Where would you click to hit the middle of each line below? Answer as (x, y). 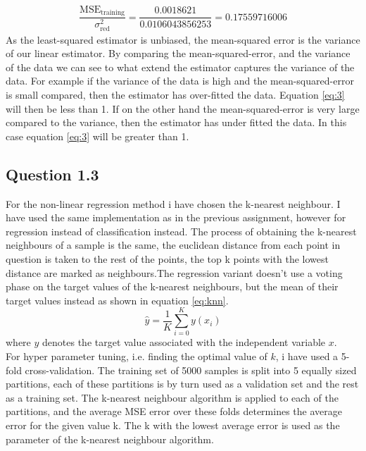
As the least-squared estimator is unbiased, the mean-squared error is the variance (183, 39)
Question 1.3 (52, 174)
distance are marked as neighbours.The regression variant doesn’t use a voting (174, 272)
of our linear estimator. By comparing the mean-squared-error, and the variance (178, 53)
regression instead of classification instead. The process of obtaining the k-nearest (181, 231)
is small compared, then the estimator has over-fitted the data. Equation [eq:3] (175, 94)
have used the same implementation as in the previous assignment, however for (176, 217)
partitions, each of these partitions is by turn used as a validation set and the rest (182, 384)
